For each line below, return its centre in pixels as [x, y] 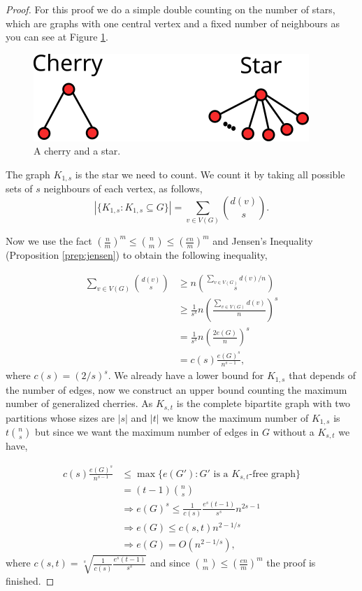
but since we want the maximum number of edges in [147, 432]
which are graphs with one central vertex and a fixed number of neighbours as [173, 23]
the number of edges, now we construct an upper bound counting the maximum [176, 389]
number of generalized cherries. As [79, 403]
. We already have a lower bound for [186, 375]
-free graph [273, 474]
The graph [28, 174]
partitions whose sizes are [60, 417]
